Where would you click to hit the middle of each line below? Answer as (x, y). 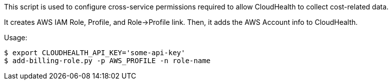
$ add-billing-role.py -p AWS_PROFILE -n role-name (107, 61)
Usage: (16, 38)
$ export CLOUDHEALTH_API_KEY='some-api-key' (95, 53)
